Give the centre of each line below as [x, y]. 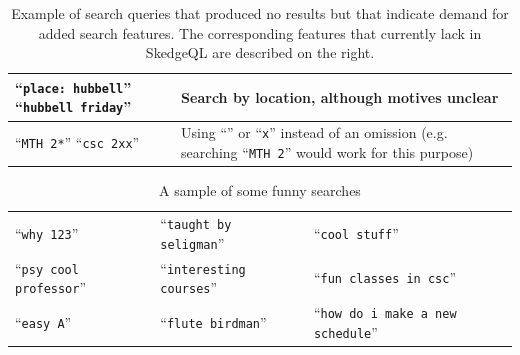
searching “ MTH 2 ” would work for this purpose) [327, 152]
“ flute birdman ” [213, 321]
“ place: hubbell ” [73, 86]
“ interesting [203, 267]
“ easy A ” [43, 321]
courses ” [189, 287]
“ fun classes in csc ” [385, 277]
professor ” [51, 287]
